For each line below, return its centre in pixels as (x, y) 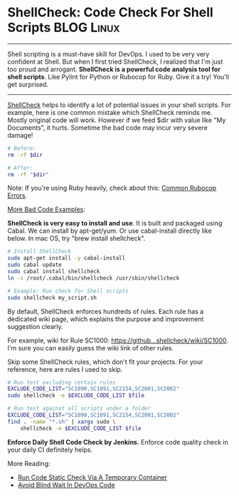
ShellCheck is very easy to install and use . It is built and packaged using (115, 223)
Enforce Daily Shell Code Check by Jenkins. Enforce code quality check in (118, 442)
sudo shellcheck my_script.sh (52, 298)
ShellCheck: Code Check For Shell (110, 12)
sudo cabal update (34, 265)
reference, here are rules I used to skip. (65, 369)
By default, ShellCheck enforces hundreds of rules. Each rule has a (106, 311)
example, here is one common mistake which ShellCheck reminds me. (110, 112)
